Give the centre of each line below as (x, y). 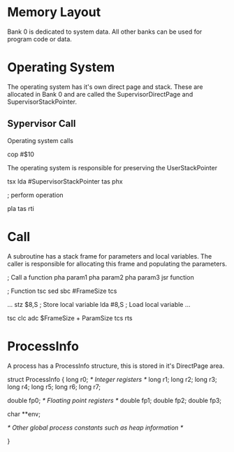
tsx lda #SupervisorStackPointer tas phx (65, 181)
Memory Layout (54, 12)
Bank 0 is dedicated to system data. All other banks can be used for (105, 32)
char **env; (24, 413)
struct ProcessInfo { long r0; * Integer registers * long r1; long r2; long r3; (112, 379)
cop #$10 (21, 154)
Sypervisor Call (42, 124)
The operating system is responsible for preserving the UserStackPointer (112, 167)
